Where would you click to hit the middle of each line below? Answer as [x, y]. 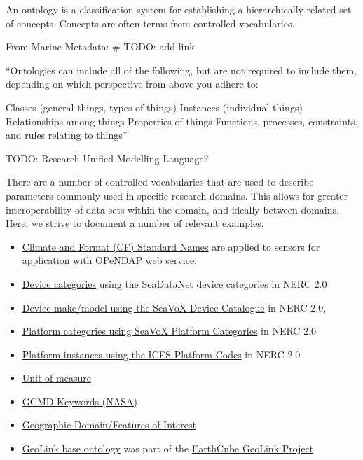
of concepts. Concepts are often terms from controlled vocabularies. [150, 23]
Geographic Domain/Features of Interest [109, 425]
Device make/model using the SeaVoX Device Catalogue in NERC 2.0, [174, 307]
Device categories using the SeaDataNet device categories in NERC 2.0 [174, 283]
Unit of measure [56, 378]
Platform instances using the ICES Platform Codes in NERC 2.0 [161, 354]
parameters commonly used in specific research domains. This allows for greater [177, 195]
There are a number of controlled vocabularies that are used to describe [160, 182]
